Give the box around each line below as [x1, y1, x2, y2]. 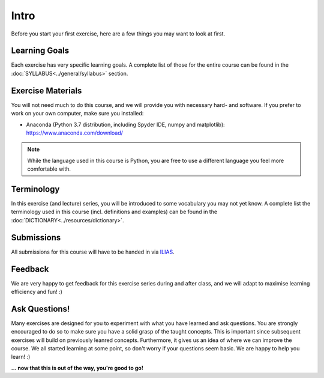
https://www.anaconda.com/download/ [26, 129, 123, 136]
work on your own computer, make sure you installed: [11, 110, 144, 117]
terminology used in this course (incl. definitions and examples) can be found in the [11, 208, 218, 216]
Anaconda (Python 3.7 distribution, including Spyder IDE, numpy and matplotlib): [26, 121, 225, 128]
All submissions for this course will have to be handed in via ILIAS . [11, 248, 175, 255]
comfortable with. [27, 165, 71, 172]
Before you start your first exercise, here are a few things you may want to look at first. [11, 30, 225, 37]
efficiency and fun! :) [11, 288, 63, 295]
